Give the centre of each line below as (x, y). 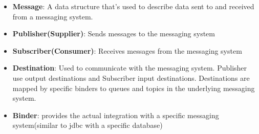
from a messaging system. (53, 16)
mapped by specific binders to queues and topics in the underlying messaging (134, 88)
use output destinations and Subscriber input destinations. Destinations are (131, 77)
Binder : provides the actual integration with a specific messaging (116, 115)
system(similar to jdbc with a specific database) (88, 125)
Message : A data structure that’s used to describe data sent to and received (133, 6)
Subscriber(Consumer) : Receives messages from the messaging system (127, 50)
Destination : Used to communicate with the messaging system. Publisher (130, 68)
